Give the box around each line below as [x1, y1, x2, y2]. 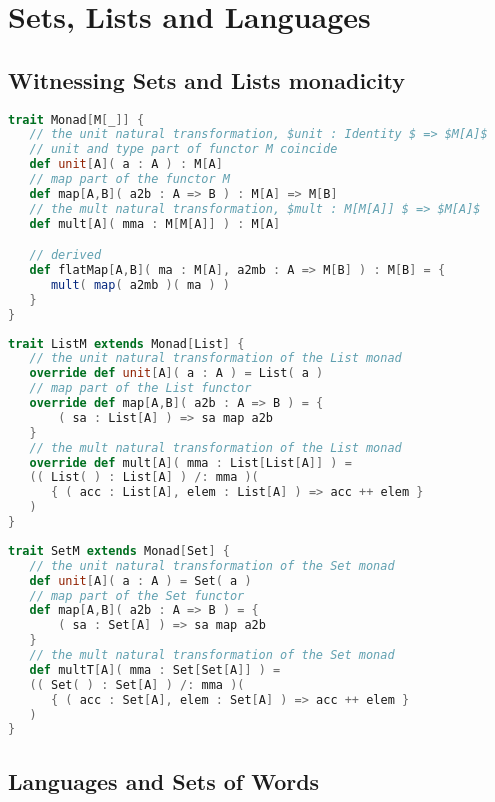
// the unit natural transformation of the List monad [29, 351, 402, 366]
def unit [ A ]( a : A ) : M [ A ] [29, 157, 223, 172]
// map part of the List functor [29, 381, 252, 396]
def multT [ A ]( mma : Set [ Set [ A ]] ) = [29, 662, 281, 677]
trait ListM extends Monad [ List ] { [8, 336, 245, 351]
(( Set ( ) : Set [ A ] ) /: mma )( [29, 677, 245, 692]
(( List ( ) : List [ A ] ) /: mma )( [29, 470, 259, 485]
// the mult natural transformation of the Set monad [29, 648, 395, 663]
